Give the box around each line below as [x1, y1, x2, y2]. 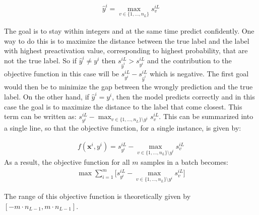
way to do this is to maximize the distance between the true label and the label [4, 35, 249, 46]
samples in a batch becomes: [141, 157, 228, 167]
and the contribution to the [147, 55, 232, 65]
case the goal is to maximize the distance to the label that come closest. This [4, 101, 242, 112]
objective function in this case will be [4, 68, 119, 79]
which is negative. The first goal [150, 68, 249, 79]
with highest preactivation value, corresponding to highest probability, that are [4, 45, 248, 56]
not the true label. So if [4, 55, 77, 65]
